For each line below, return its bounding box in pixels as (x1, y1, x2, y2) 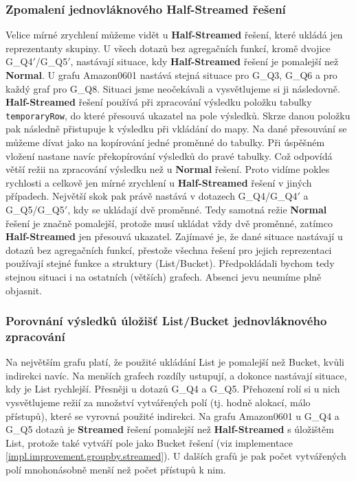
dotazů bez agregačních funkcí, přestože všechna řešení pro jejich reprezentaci (5, 242, 332, 257)
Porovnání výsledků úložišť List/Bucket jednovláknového (5, 312, 327, 329)
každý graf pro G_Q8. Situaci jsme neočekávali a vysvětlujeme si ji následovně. (5, 81, 340, 95)
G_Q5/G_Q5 (5, 202, 65, 216)
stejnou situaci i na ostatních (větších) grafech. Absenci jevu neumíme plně (5, 269, 322, 283)
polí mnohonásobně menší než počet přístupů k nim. (5, 462, 226, 477)
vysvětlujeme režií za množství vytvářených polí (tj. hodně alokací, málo (5, 395, 311, 410)
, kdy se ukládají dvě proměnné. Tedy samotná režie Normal (67, 202, 327, 216)
